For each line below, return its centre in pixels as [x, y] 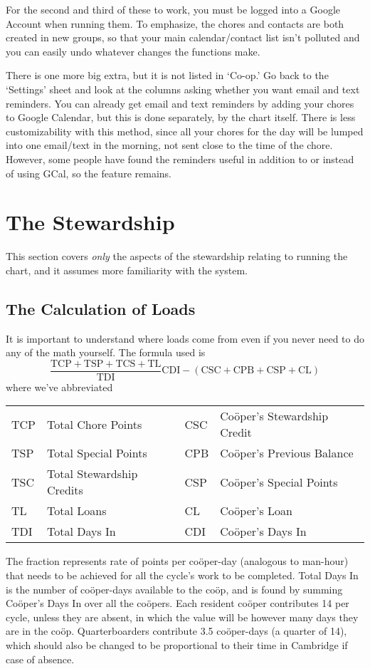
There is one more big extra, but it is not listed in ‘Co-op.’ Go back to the [167, 75]
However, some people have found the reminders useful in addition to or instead [180, 159]
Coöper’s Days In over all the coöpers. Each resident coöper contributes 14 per [178, 603]
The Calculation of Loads [101, 308]
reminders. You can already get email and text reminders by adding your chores [180, 103]
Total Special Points [97, 453]
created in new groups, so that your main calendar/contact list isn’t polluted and [183, 37]
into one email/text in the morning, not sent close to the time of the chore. [169, 145]
